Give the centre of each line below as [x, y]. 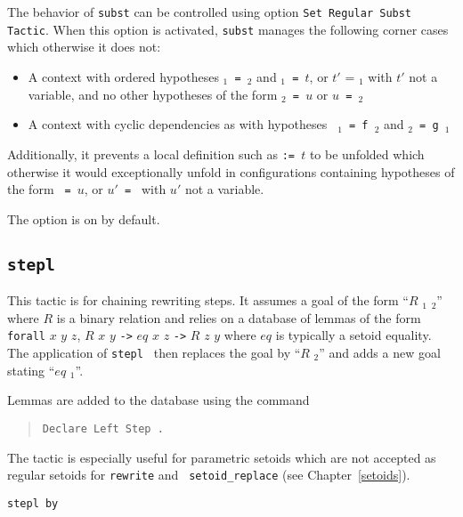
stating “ [31, 370]
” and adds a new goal [380, 352]
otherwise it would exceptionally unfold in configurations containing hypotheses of [231, 171]
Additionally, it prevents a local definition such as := [151, 153]
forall [26, 337]
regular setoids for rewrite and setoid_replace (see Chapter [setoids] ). [209, 475]
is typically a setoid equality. [353, 335]
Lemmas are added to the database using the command [158, 400]
